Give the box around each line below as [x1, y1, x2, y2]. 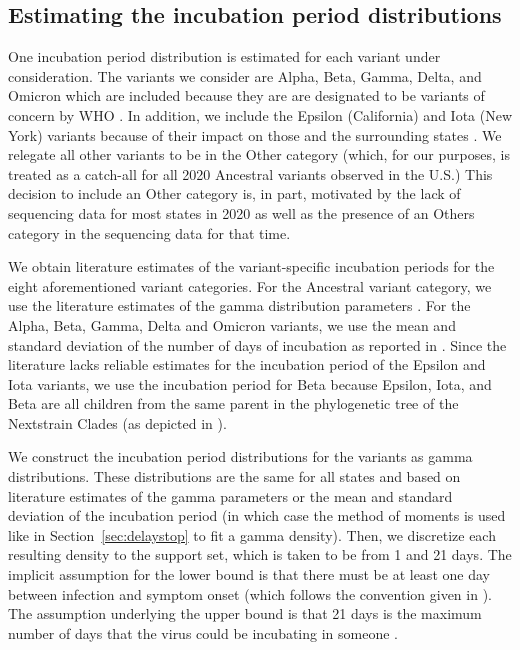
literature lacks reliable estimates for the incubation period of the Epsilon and [8, 354, 486, 375]
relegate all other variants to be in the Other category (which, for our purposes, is [8, 144, 510, 165]
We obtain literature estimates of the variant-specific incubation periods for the [8, 256, 495, 277]
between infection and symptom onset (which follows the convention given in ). [8, 583, 492, 604]
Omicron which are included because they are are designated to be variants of [8, 85, 485, 106]
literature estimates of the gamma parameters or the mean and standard [8, 485, 453, 506]
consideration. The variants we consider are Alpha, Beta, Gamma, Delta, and [8, 65, 482, 86]
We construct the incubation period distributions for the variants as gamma [8, 446, 473, 467]
